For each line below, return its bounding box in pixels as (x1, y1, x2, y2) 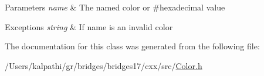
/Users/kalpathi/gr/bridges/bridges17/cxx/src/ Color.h (5, 59, 202, 71)
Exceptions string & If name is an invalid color (5, 20, 173, 32)
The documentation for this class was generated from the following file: (5, 40, 260, 52)
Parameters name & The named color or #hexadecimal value (5, 1, 225, 13)
